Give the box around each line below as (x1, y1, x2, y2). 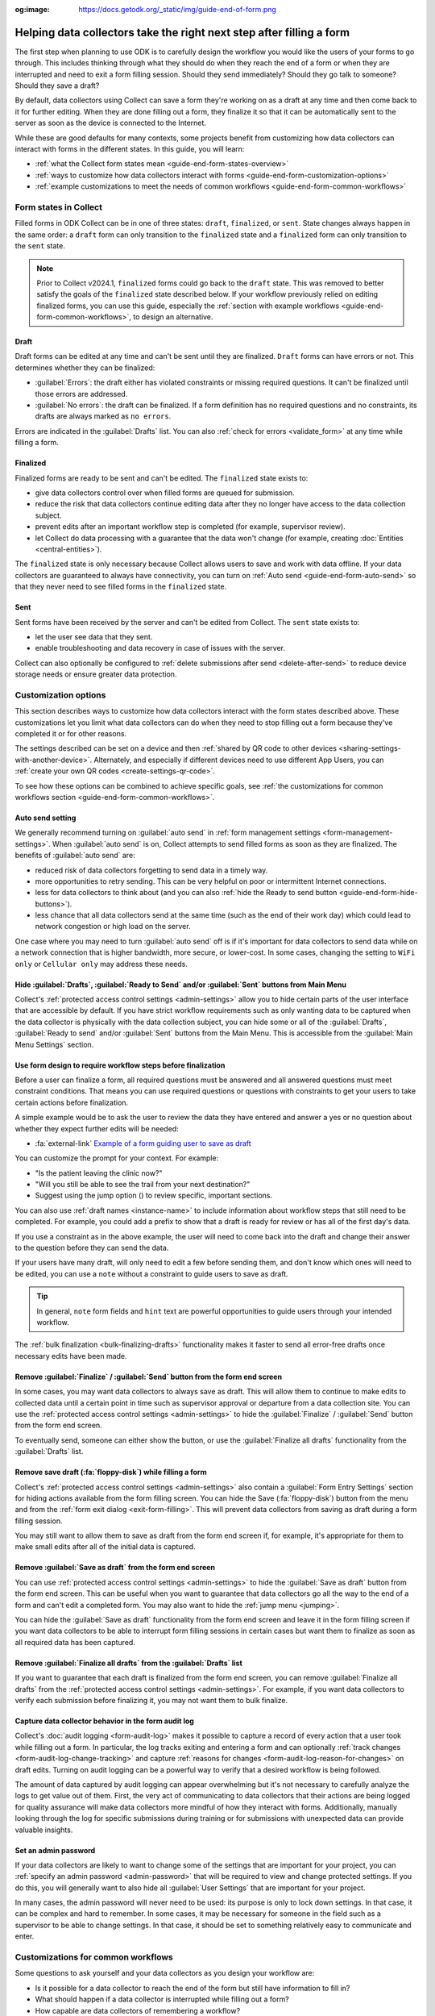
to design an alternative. (133, 312, 213, 322)
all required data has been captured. (14, 1637, 136, 1647)
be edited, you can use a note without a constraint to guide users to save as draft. (14, 1268, 289, 1278)
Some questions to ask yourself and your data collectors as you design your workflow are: (14, 1968, 315, 1978)
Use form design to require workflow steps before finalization (14, 1060, 226, 1070)
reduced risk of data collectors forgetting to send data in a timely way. (35, 865, 268, 875)
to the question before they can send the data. (14, 1243, 169, 1253)
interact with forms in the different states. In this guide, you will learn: (14, 144, 245, 154)
